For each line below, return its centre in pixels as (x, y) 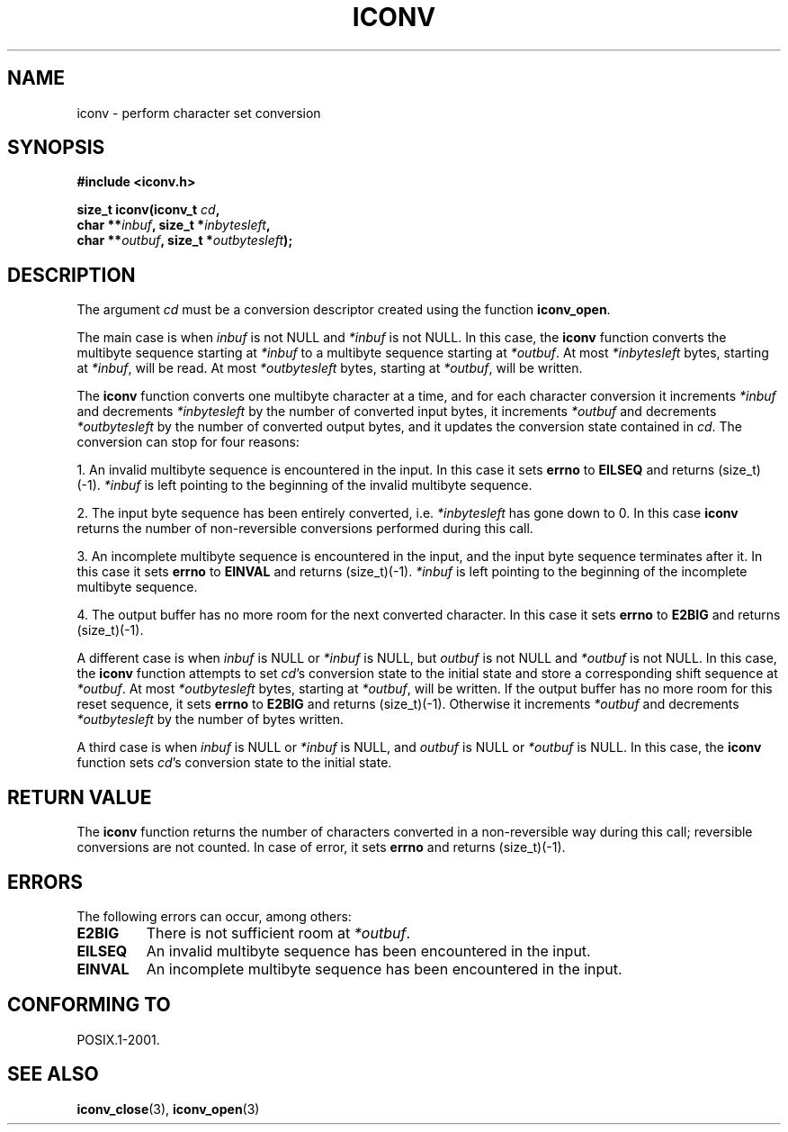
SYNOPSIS (56, 148)
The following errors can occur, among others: (214, 916)
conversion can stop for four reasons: (188, 442)
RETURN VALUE (80, 797)
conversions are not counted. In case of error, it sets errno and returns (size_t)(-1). (321, 847)
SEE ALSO (53, 1074)
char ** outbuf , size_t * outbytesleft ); (185, 240)
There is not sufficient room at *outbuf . (278, 933)
